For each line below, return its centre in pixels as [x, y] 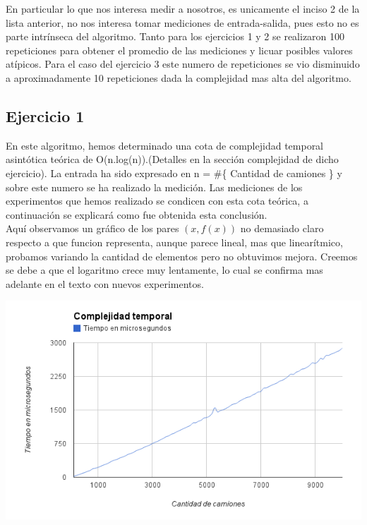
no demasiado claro [282, 228]
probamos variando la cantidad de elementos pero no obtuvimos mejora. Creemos [182, 256]
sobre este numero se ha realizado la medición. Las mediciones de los [154, 187]
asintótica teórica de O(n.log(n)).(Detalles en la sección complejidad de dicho [172, 159]
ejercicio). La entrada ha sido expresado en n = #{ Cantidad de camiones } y [174, 173]
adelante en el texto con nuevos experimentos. [105, 283]
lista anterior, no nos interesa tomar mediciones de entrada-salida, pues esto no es [182, 22]
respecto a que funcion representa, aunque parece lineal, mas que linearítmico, [174, 242]
